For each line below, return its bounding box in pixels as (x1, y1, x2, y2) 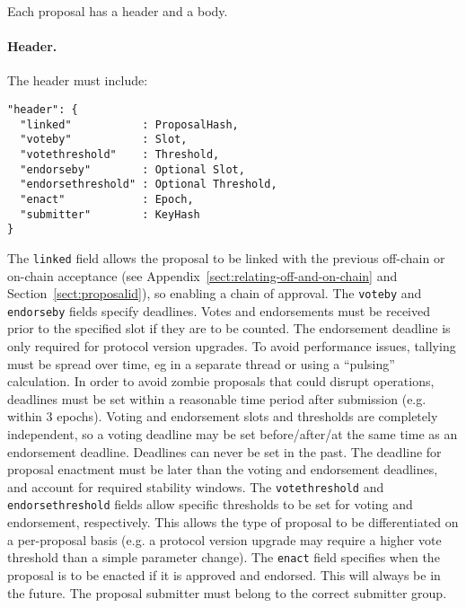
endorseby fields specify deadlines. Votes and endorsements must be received (7, 301, 431, 320)
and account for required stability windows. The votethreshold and (7, 477, 384, 496)
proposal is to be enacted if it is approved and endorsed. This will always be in (7, 565, 441, 584)
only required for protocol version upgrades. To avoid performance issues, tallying (7, 337, 456, 356)
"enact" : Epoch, (20, 192, 194, 206)
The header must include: (7, 71, 148, 90)
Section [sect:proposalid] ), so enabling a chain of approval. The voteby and (7, 284, 422, 303)
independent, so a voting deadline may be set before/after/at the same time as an (7, 425, 458, 444)
